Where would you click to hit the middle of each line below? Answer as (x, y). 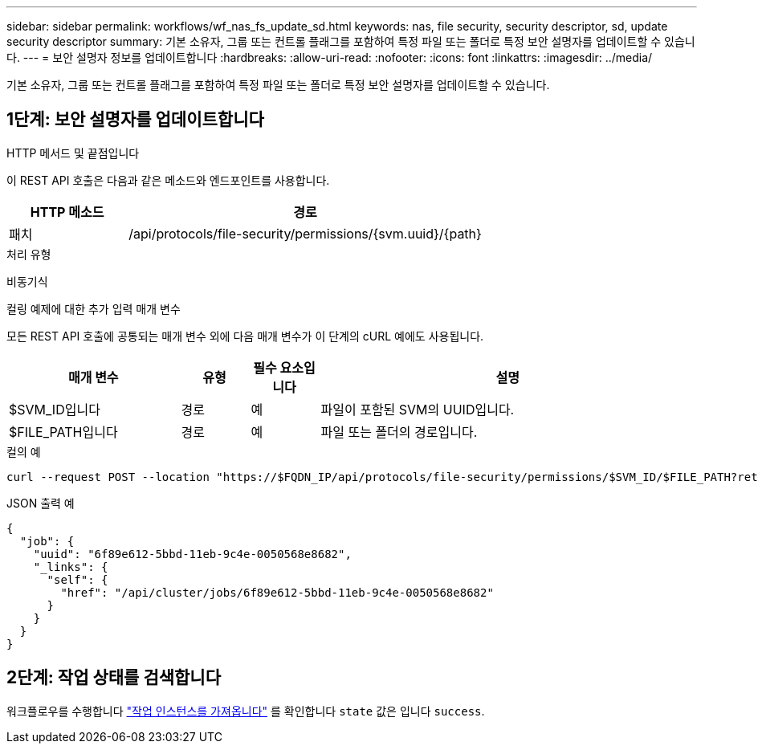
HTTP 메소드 (67, 212)
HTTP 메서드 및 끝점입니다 (73, 153)
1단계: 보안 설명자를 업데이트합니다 (135, 120)
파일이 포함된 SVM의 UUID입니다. (418, 409)
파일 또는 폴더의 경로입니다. (399, 432)
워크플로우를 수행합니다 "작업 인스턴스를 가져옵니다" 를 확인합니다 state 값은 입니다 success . (246, 711)
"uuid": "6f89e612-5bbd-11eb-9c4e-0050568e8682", (192, 554)
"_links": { (71, 567)
